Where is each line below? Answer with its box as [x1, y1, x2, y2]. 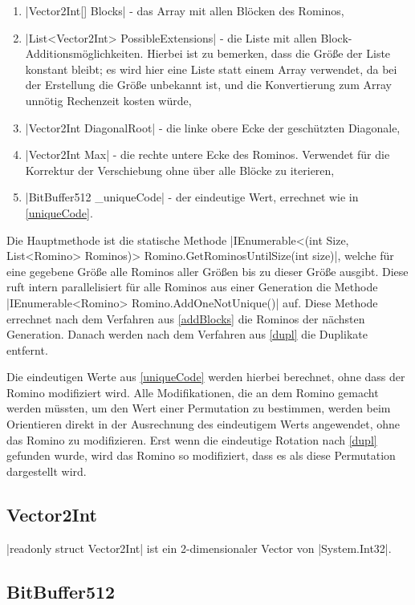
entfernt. [6, 341, 48, 358]
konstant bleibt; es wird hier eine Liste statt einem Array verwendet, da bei [25, 60, 397, 77]
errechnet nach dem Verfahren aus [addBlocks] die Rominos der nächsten [6, 310, 365, 327]
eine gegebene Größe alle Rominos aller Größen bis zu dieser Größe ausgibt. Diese [6, 262, 409, 279]
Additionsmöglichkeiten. [25, 45, 144, 62]
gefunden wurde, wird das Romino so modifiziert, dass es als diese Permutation [6, 447, 396, 464]
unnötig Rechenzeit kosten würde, [25, 91, 192, 108]
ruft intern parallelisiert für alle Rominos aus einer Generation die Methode [6, 278, 378, 295]
